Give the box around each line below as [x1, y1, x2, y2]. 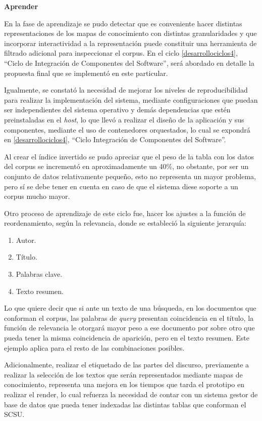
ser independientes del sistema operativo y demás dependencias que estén [4, 104, 231, 115]
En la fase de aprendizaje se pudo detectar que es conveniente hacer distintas [4, 18, 242, 28]
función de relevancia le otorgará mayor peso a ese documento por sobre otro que [4, 322, 255, 333]
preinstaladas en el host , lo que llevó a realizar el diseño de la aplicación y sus [4, 114, 244, 124]
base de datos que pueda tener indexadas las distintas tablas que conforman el [4, 399, 246, 409]
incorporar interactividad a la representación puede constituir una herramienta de [4, 37, 257, 48]
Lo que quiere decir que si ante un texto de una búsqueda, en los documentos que [4, 303, 256, 313]
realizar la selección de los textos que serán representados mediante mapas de [4, 369, 243, 380]
